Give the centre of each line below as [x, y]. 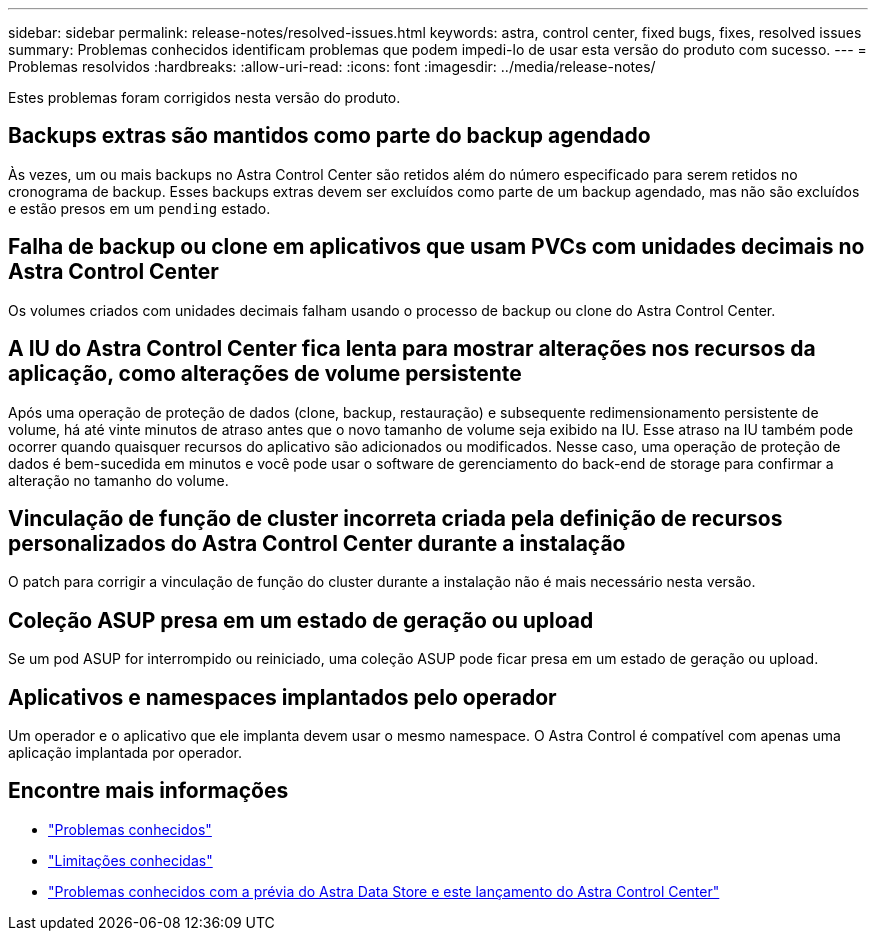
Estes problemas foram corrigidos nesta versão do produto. [204, 97]
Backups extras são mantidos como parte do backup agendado [329, 136]
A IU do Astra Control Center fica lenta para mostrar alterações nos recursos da [412, 349]
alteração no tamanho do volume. [118, 480]
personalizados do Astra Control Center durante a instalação [317, 543]
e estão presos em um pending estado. [139, 208]
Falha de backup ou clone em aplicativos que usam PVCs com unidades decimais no [436, 247]
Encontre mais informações [148, 791]
